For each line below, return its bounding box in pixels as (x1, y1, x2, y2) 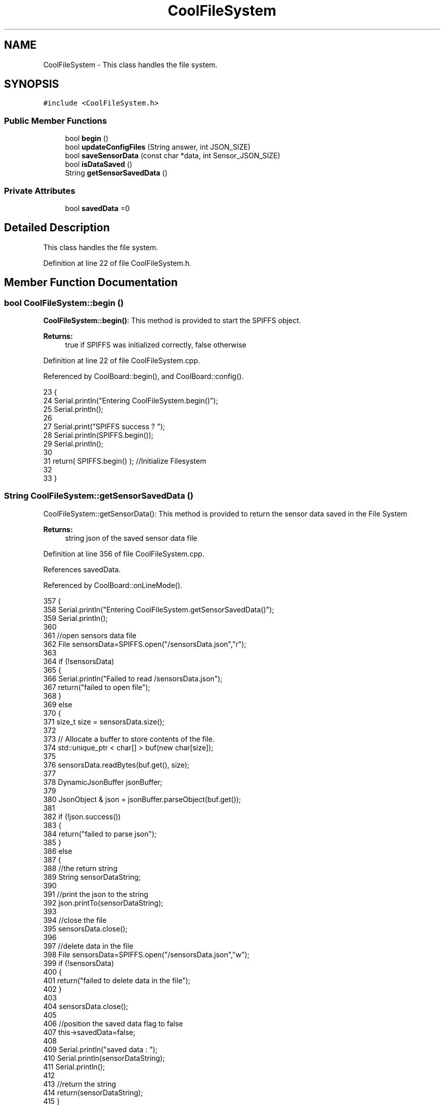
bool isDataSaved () (65, 160, 132, 169)
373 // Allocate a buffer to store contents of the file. (43, 734, 215, 743)
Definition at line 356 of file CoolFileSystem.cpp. (43, 549, 205, 558)
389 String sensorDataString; (43, 872, 141, 881)
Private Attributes (4, 185, 76, 196)
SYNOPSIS (4, 78, 59, 91)
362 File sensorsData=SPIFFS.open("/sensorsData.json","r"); (43, 639, 246, 648)
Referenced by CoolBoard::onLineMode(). (43, 580, 182, 590)
